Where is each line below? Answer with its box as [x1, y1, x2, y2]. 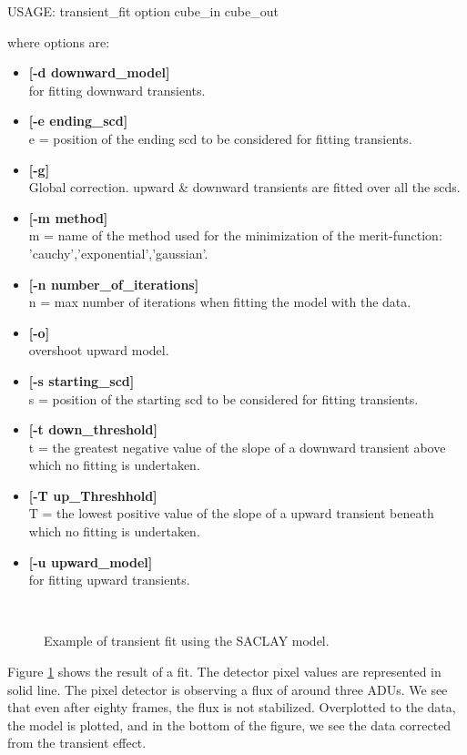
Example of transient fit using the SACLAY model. [44, 631, 330, 650]
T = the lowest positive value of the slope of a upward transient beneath [28, 504, 434, 523]
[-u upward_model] [28, 552, 153, 571]
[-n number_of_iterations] [28, 274, 199, 293]
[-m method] [28, 208, 108, 227]
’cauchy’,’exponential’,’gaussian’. [28, 243, 208, 262]
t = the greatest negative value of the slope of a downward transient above [28, 437, 446, 456]
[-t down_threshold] [28, 420, 157, 439]
